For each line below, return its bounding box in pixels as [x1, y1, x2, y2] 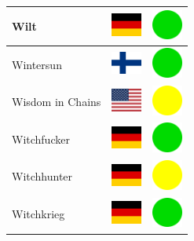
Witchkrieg [12, 206, 65, 222]
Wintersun [12, 56, 62, 72]
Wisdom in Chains [12, 93, 101, 110]
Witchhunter [12, 168, 73, 184]
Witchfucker [12, 130, 70, 147]
